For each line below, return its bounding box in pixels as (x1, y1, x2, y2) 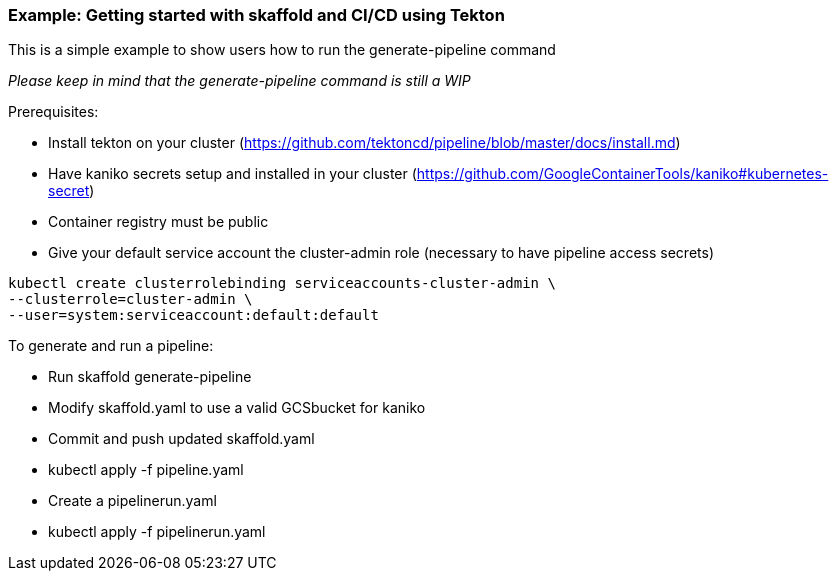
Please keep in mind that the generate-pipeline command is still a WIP (8, 72, 471, 90)
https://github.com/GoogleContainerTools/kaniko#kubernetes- (416, 165, 829, 183)
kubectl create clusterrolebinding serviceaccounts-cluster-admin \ (8, 275, 556, 292)
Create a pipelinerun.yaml (48, 492, 217, 510)
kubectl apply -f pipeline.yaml (48, 461, 244, 479)
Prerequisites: (8, 103, 99, 121)
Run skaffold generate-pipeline (48, 368, 252, 386)
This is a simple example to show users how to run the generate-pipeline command (8, 41, 556, 59)
